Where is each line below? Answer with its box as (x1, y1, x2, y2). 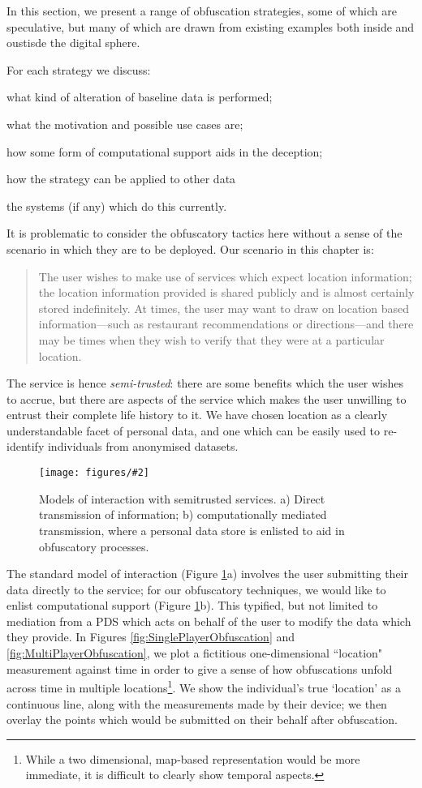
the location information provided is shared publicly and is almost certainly (38, 284, 415, 301)
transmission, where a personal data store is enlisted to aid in (39, 521, 345, 538)
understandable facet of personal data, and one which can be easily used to (6, 422, 381, 439)
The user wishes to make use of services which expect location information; (38, 268, 412, 285)
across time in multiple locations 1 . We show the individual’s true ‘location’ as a (6, 677, 401, 696)
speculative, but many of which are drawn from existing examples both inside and (6, 18, 415, 35)
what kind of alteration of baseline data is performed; (6, 88, 273, 105)
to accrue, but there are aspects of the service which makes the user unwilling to (6, 390, 407, 407)
